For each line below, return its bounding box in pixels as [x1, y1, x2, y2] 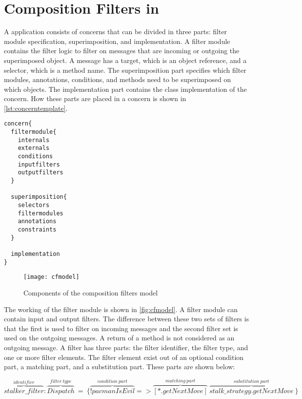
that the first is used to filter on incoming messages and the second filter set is [4, 323, 238, 333]
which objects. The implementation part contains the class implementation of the [4, 84, 247, 94]
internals [18, 136, 50, 144]
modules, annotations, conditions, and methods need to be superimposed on [4, 74, 231, 84]
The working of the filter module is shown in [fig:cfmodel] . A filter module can [4, 304, 238, 314]
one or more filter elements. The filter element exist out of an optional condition [4, 352, 244, 362]
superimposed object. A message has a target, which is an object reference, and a [4, 55, 247, 65]
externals [18, 145, 50, 152]
